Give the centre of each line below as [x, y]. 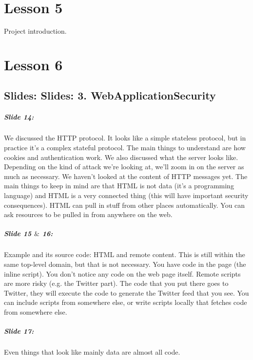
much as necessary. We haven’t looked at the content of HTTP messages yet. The [126, 176]
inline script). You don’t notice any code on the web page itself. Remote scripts [122, 273]
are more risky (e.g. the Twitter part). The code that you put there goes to [116, 283]
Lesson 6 [33, 64]
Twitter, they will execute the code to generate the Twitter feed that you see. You [126, 292]
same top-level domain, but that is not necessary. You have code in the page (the [125, 264]
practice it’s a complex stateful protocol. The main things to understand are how [125, 148]
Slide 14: [19, 117]
